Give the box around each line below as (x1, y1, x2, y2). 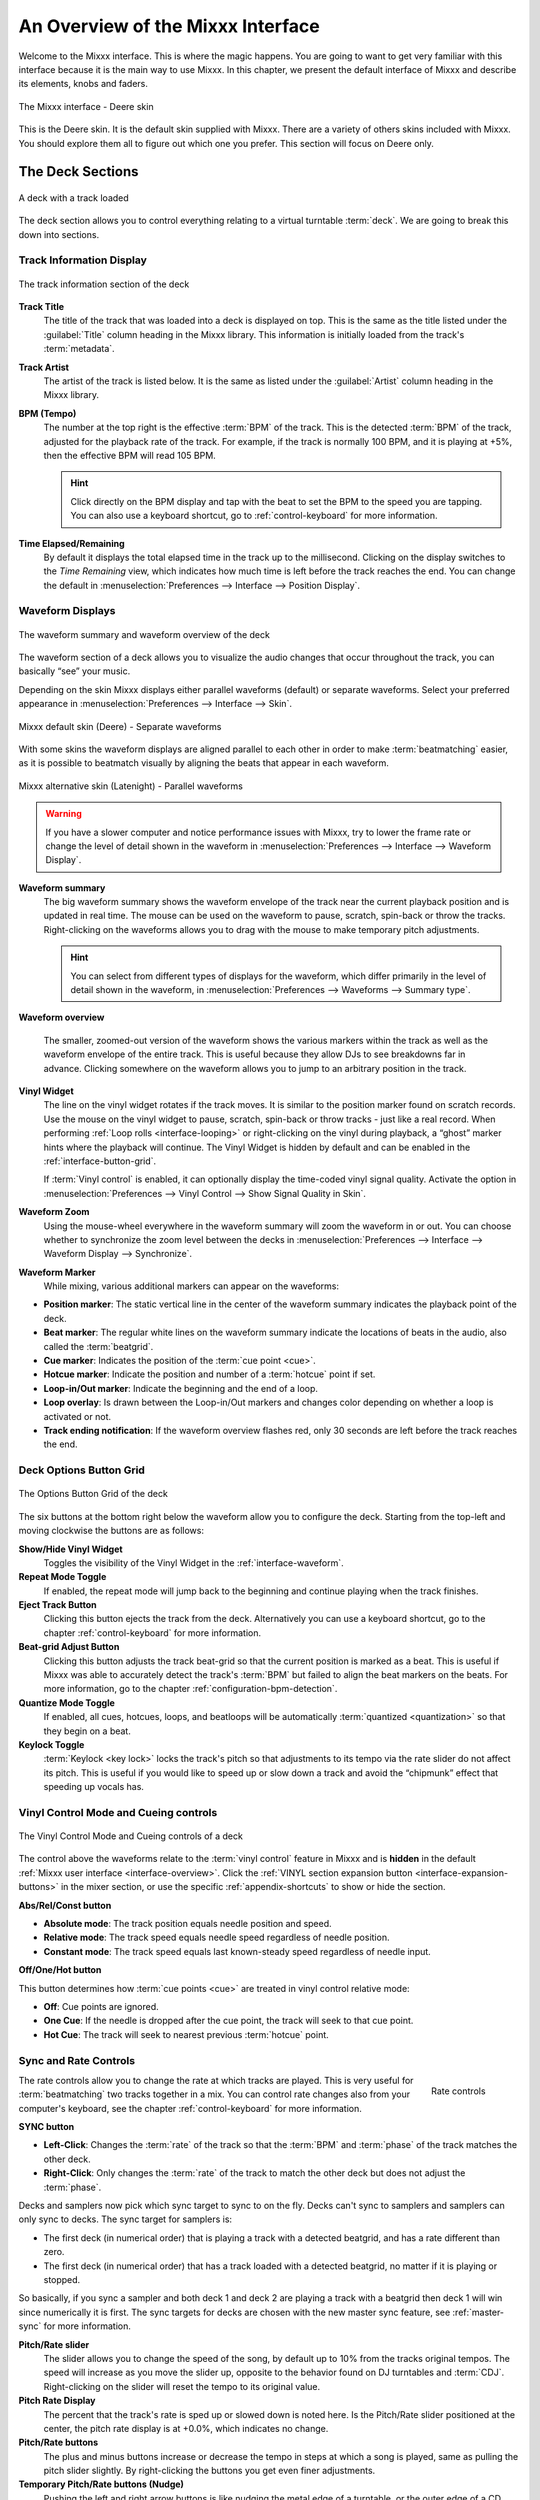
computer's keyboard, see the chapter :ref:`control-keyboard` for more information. (18, 2102, 362, 2114)
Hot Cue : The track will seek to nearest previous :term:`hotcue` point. (43, 2028, 329, 2040)
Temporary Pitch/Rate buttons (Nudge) (18, 2478, 185, 2490)
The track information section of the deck (18, 278, 190, 290)
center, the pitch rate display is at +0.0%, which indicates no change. (43, 2422, 329, 2434)
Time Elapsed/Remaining (18, 537, 125, 549)
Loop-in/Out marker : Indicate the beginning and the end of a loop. (43, 1382, 319, 1394)
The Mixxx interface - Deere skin (18, 100, 154, 112)
